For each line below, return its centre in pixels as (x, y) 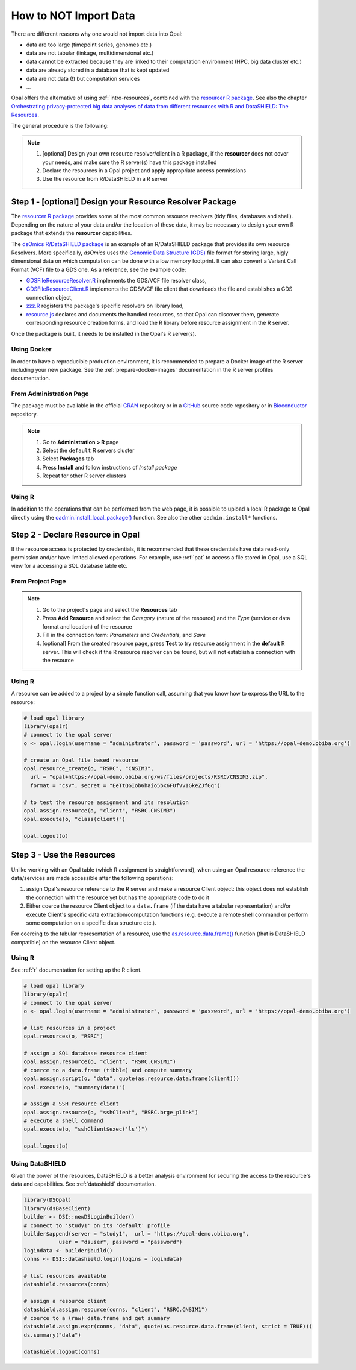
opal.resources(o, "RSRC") (63, 1036)
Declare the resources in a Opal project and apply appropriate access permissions (144, 171)
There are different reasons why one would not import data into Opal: (97, 34)
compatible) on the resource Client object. (63, 942)
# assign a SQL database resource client (86, 1053)
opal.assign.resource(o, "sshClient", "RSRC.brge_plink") (111, 1112)
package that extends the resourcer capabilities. (72, 233)
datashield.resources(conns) (67, 1284)
